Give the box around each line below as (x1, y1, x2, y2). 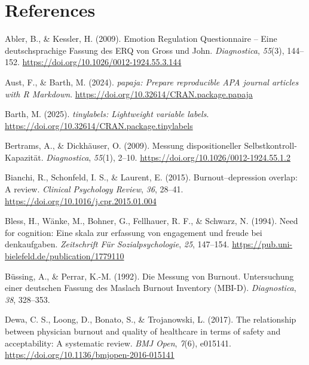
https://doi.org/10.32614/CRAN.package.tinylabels (5, 119, 193, 131)
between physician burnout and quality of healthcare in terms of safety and (5, 325, 281, 337)
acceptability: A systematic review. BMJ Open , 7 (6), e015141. (5, 336, 231, 349)
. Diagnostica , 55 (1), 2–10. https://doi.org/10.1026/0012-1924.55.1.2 (41, 151, 290, 163)
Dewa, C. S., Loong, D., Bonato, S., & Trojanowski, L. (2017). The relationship (5, 313, 296, 326)
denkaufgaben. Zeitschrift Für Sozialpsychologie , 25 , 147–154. (5, 238, 230, 250)
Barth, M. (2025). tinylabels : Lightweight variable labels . (5, 108, 209, 120)
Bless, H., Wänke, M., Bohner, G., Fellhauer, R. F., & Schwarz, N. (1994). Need (5, 214, 298, 227)
